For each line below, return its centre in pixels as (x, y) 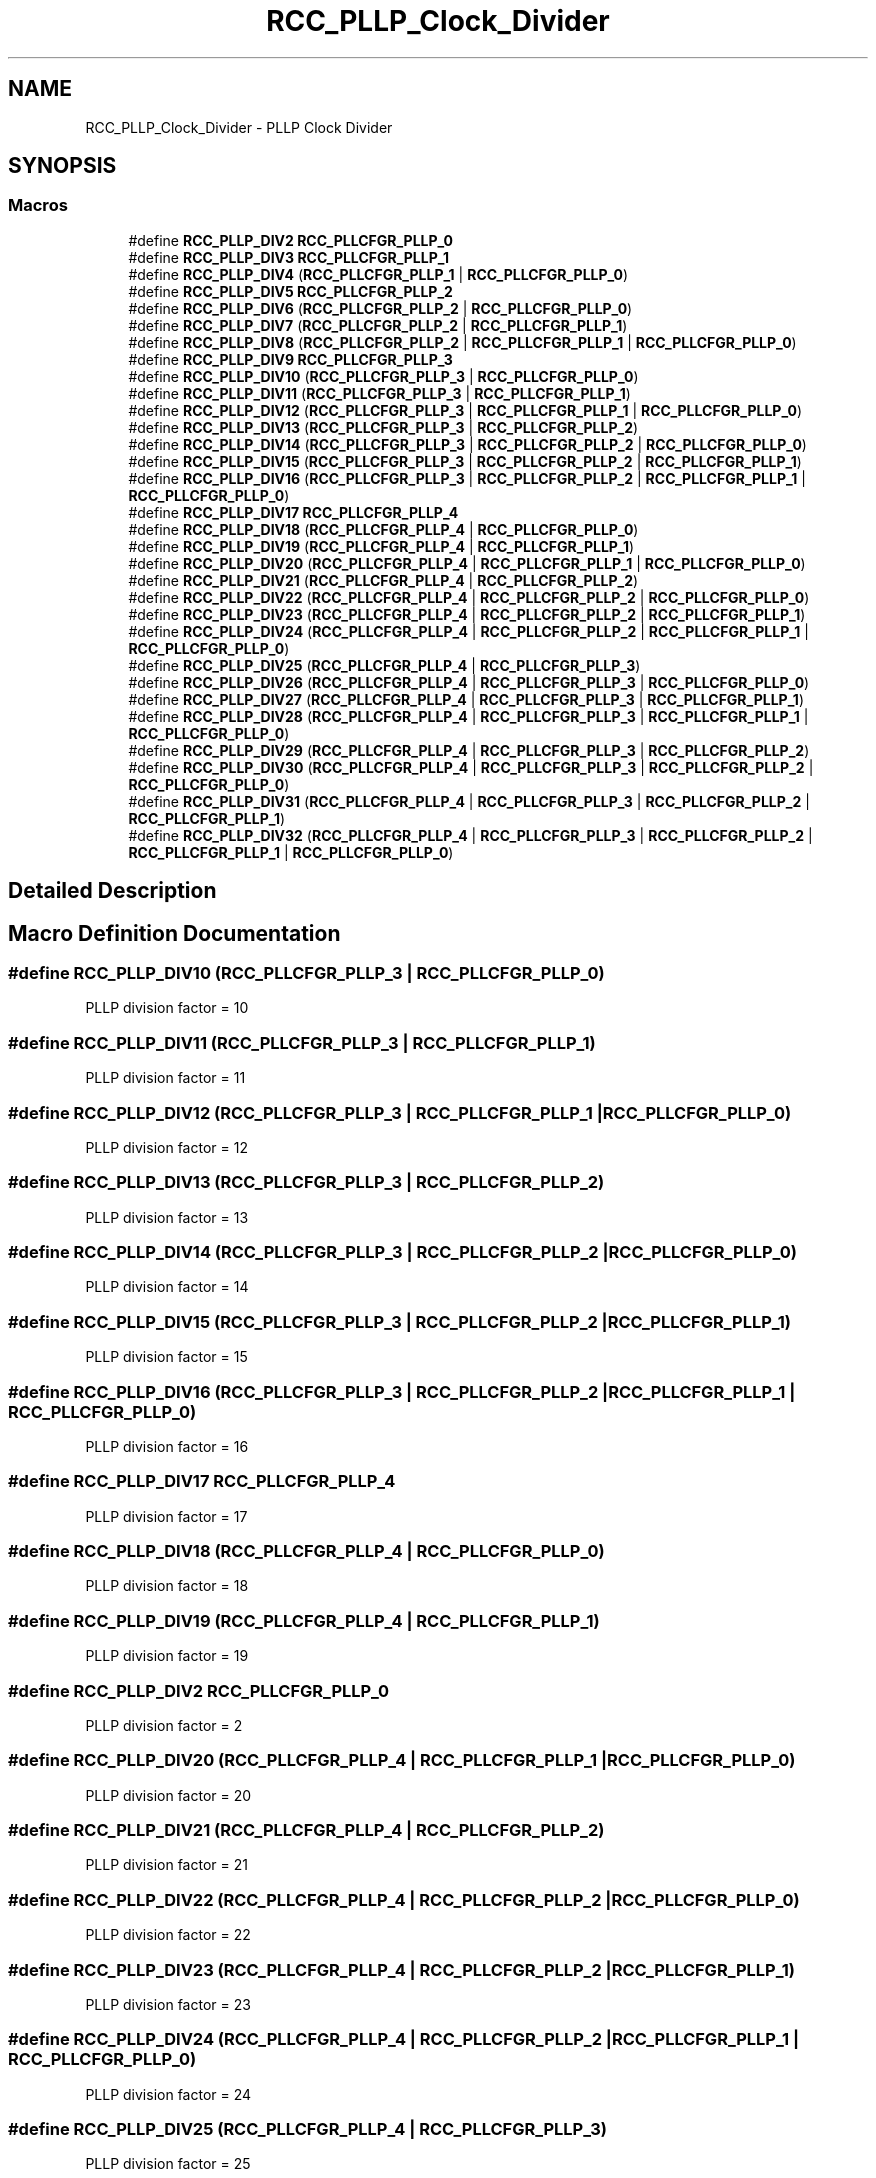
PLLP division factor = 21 (166, 1865)
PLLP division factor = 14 (167, 1287)
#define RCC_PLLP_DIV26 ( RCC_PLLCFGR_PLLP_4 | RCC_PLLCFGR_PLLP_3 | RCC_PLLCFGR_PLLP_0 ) (469, 682)
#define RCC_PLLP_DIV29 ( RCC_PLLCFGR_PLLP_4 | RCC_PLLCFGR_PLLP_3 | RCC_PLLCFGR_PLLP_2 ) (469, 750)
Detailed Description (112, 891)
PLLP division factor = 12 (166, 1147)
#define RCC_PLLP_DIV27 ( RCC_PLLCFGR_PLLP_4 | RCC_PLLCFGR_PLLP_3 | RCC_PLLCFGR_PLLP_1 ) (466, 699)
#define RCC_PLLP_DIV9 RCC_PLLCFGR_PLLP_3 (290, 359)
